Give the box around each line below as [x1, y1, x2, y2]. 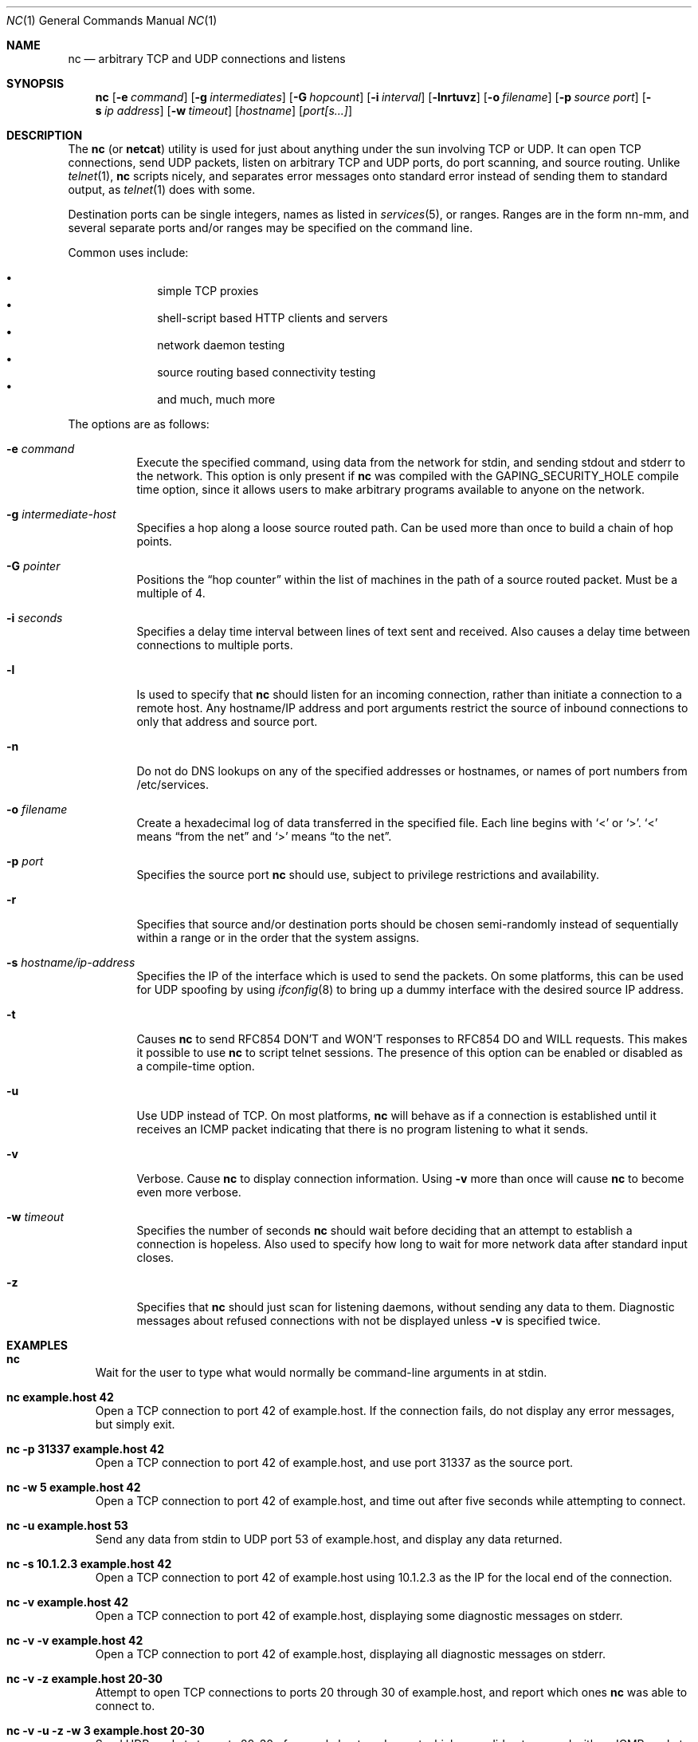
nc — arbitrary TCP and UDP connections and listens [68, 52, 346, 65]
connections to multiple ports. [136, 638, 293, 652]
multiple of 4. [136, 586, 206, 600]
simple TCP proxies [157, 284, 259, 298]
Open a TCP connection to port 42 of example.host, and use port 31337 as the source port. [95, 1456, 574, 1469]
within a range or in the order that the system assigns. [136, 931, 420, 944]
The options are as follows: [68, 417, 210, 431]
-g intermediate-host [6, 507, 116, 521]
